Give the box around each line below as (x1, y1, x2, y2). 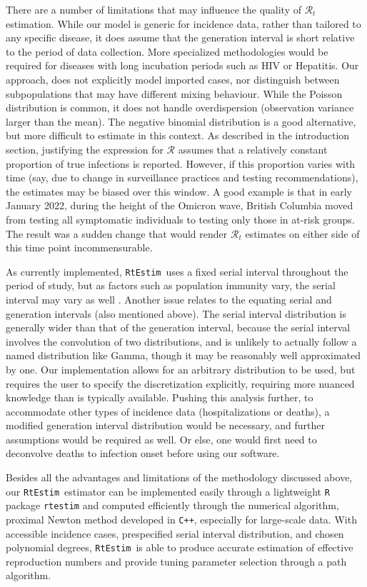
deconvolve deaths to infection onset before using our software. (6, 446, 280, 461)
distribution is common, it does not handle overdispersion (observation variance (6, 100, 354, 115)
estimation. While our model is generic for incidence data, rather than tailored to (6, 16, 361, 31)
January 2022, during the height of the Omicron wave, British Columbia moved (6, 198, 353, 213)
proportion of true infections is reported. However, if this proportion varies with (6, 156, 356, 171)
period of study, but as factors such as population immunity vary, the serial (6, 278, 336, 293)
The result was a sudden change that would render (6, 226, 228, 241)
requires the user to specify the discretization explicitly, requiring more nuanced (6, 376, 355, 391)
